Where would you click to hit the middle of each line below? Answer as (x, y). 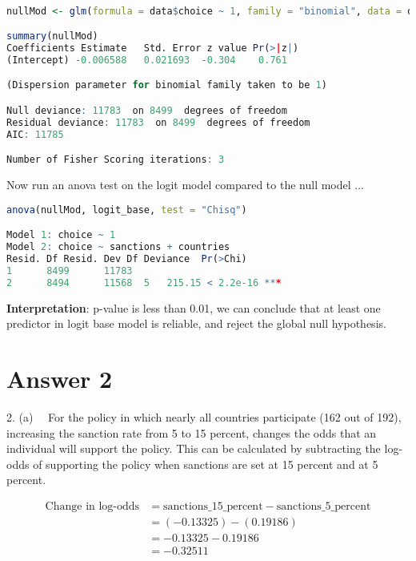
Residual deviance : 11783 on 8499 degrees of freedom (158, 122)
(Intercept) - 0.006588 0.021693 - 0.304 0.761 (147, 60)
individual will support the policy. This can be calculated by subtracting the (194, 448)
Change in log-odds (92, 506)
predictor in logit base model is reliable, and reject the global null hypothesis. (196, 323)
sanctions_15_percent (213, 506)
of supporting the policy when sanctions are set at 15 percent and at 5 (206, 464)
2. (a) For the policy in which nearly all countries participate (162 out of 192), (204, 416)
